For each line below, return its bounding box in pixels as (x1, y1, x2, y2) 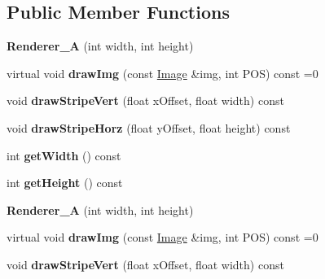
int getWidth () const (7, 146, 121, 163)
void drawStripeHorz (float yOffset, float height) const (7, 119, 291, 136)
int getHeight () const (7, 174, 123, 191)
